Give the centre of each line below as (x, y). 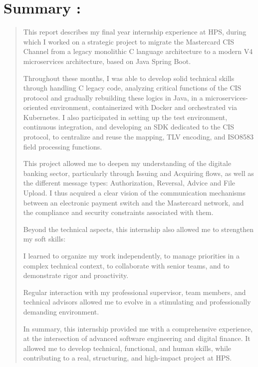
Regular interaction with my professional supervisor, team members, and (134, 292)
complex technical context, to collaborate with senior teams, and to (126, 265)
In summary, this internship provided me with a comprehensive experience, (138, 328)
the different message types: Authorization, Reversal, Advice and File (129, 183)
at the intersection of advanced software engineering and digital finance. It (137, 338)
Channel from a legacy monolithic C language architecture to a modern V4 (138, 51)
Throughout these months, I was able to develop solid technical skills (129, 78)
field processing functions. (63, 146)
